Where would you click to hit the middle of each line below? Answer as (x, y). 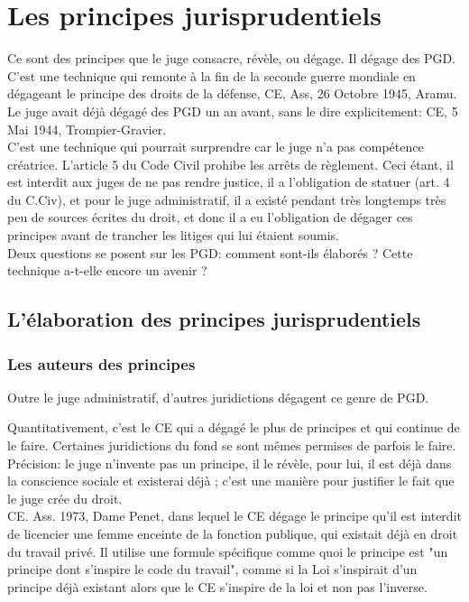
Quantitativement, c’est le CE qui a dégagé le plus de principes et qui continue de (234, 427)
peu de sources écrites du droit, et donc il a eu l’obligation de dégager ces (210, 217)
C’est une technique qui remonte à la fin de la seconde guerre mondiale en (212, 75)
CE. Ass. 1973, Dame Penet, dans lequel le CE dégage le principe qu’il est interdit (234, 516)
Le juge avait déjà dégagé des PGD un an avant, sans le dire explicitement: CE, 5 (233, 111)
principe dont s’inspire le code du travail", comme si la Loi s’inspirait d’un (212, 569)
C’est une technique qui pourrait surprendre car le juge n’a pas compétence (216, 147)
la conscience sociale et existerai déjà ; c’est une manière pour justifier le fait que (231, 481)
